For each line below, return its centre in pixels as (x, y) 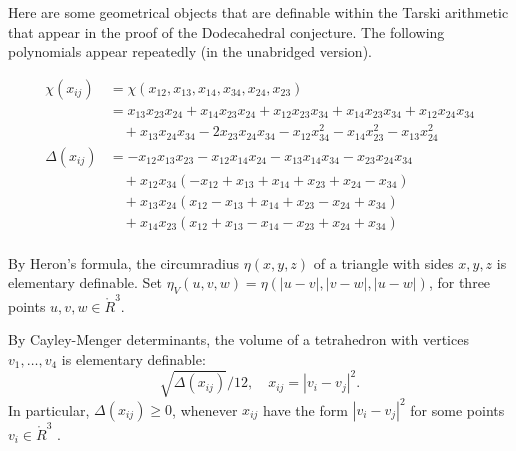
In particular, (49, 409)
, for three (459, 282)
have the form (305, 409)
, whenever (205, 409)
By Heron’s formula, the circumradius (124, 262)
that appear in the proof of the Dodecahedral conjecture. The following (226, 31)
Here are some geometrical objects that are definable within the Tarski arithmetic (258, 12)
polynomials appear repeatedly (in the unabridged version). (190, 51)
